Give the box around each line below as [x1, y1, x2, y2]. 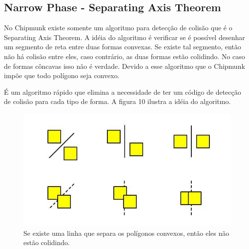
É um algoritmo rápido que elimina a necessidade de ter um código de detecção [4, 86, 241, 97]
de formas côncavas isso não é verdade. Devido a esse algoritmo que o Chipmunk [4, 61, 245, 71]
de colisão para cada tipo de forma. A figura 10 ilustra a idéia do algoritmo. [4, 96, 231, 106]
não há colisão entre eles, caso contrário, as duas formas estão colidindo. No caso [4, 51, 245, 61]
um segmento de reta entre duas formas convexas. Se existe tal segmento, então [4, 41, 241, 52]
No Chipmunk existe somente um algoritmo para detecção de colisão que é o [4, 22, 232, 33]
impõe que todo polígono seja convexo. [4, 70, 120, 81]
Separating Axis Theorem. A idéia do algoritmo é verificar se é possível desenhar [4, 32, 245, 42]
